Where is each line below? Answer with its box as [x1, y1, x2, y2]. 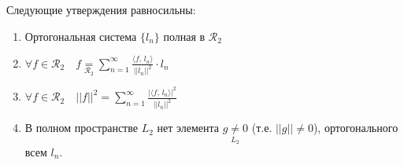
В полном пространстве [24, 119, 138, 136]
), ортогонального [313, 119, 398, 136]
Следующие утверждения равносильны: [6, 2, 196, 17]
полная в [163, 27, 206, 44]
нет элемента [157, 119, 220, 136]
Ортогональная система [24, 27, 137, 44]
